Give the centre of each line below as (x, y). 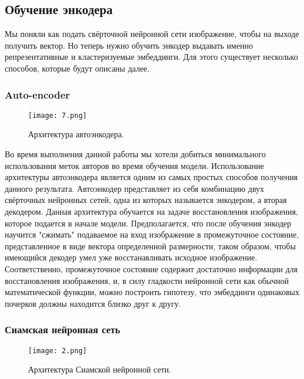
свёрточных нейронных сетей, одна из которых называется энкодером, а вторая (146, 200)
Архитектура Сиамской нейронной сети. (100, 369)
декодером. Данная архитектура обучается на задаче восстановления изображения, (151, 212)
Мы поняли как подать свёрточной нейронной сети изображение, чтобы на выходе (152, 34)
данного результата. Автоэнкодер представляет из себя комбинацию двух (134, 188)
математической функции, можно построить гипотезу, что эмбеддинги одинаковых (152, 292)
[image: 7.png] (58, 115)
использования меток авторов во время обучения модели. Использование (134, 165)
